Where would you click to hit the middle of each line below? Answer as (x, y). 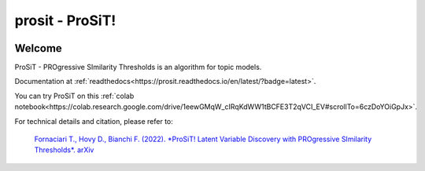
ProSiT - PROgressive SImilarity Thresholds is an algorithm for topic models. (138, 67)
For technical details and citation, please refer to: (94, 121)
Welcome (38, 48)
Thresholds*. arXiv (64, 150)
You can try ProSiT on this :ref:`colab (74, 96)
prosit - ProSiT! (65, 20)
